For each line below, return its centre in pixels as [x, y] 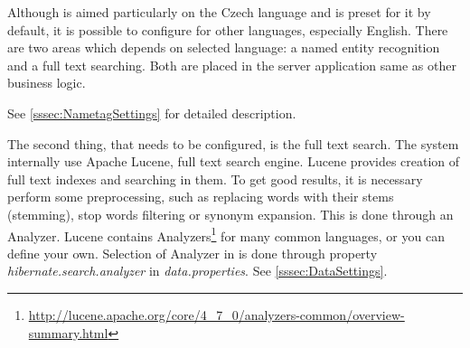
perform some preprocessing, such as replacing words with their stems [201, 197]
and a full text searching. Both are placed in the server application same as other [232, 65]
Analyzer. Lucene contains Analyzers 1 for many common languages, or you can [226, 234]
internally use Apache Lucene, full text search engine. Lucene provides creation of [234, 161]
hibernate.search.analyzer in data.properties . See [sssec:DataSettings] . [197, 271]
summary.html [68, 332]
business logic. [47, 83]
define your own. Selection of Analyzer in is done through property [193, 253]
